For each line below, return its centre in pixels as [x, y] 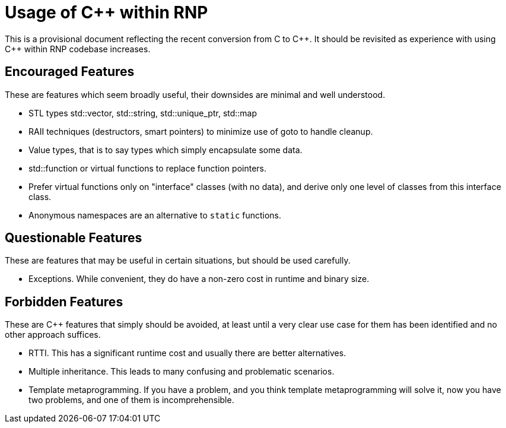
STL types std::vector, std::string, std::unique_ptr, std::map [143, 113]
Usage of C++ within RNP [106, 12]
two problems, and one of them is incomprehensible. [131, 400]
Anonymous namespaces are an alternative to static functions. [155, 215]
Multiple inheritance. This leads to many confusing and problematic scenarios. [182, 372]
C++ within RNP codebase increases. [78, 49]
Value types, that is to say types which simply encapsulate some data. [166, 150]
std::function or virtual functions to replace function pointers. [147, 168]
